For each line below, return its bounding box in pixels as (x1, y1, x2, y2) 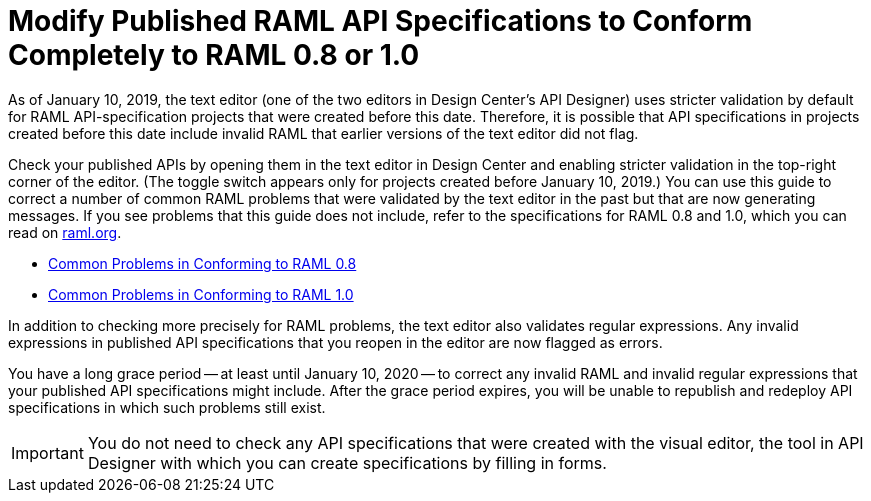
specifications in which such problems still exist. (8, 398, 326, 416)
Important (11, 442, 84, 463)
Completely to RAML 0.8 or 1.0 (8, 38, 420, 72)
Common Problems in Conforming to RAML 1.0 (48, 285, 354, 303)
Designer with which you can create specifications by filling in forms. (87, 452, 607, 473)
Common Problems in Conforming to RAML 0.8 (48, 254, 357, 272)
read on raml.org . (8, 223, 122, 241)
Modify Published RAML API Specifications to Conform (8, 4, 753, 38)
